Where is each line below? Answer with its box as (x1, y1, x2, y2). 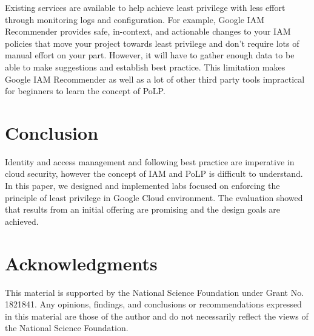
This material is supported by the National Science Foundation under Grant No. (5, 286, 304, 298)
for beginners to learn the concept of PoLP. (5, 84, 165, 97)
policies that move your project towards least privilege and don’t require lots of (5, 36, 299, 49)
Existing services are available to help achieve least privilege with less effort (5, 1, 286, 13)
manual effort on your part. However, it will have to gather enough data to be (5, 49, 295, 61)
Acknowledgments (5, 250, 158, 275)
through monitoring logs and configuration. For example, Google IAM (5, 13, 264, 26)
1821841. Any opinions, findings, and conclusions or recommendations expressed (5, 298, 302, 310)
